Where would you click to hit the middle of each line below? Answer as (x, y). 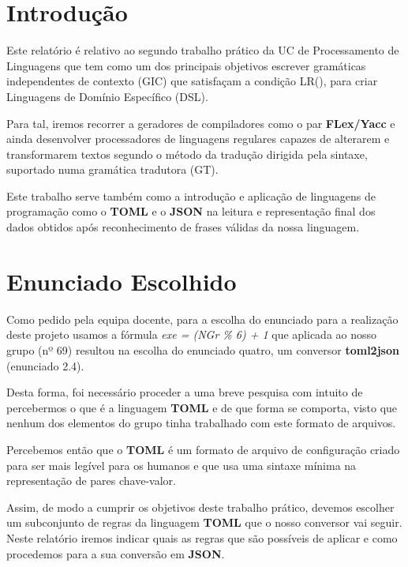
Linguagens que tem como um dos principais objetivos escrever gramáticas (186, 65)
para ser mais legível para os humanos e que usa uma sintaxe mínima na (182, 465)
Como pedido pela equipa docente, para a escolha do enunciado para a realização (202, 319)
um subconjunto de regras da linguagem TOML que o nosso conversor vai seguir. (204, 522)
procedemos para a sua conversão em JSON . (116, 553)
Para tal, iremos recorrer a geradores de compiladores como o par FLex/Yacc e (201, 123)
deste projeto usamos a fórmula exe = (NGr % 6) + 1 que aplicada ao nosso (192, 334)
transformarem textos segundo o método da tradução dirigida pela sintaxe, (187, 154)
